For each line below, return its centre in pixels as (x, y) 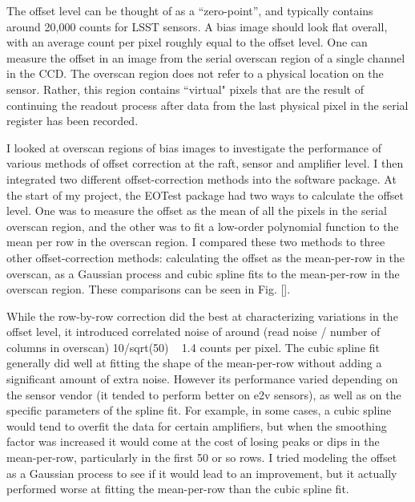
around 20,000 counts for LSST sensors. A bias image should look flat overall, (197, 26)
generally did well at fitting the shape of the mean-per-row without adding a (194, 363)
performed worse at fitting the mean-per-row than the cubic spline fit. (178, 489)
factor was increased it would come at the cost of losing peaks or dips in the (193, 441)
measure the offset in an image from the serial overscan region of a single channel (206, 57)
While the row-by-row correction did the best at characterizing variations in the (202, 316)
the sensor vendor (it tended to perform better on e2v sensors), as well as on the (204, 394)
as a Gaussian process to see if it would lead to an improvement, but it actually (202, 473)
